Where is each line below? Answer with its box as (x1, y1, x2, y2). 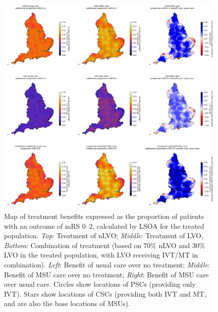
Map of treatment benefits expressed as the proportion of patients (4, 211, 204, 221)
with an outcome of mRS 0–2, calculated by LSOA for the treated (4, 220, 205, 231)
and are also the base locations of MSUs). (4, 298, 130, 309)
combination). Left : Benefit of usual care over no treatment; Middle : (4, 260, 210, 270)
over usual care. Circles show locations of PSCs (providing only (4, 279, 196, 289)
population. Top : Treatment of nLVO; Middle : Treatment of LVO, (4, 230, 204, 241)
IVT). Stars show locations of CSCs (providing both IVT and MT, (4, 288, 207, 299)
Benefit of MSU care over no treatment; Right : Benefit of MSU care (4, 269, 209, 279)
